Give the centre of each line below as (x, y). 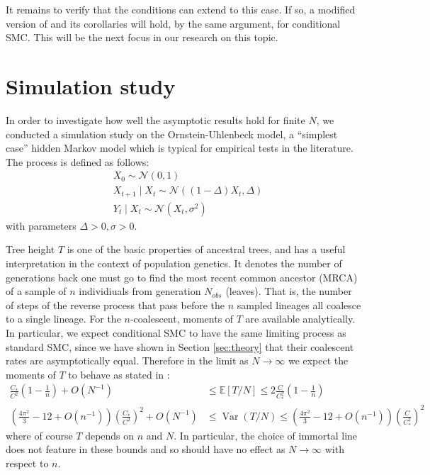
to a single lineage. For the (63, 319)
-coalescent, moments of (182, 319)
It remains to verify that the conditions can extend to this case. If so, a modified (181, 9)
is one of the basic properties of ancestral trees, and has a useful (206, 249)
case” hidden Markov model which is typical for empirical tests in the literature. (180, 148)
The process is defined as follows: (78, 161)
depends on (110, 435)
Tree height (30, 249)
